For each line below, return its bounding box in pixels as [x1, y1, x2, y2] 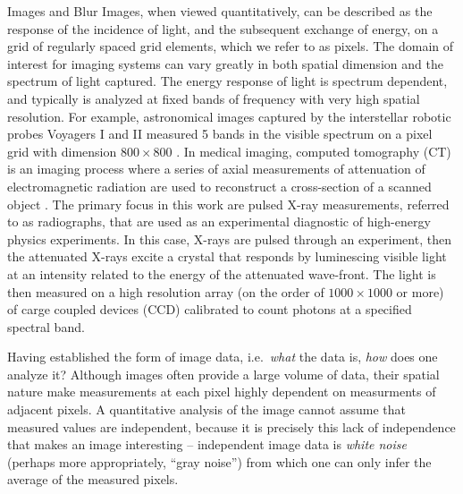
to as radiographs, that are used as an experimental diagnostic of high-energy [7, 212, 431, 231]
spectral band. [7, 317, 85, 336]
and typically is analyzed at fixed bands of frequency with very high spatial [7, 89, 420, 107]
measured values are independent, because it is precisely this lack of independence [7, 417, 456, 436]
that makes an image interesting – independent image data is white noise [7, 435, 407, 454]
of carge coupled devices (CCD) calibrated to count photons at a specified [7, 300, 412, 319]
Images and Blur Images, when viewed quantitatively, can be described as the [7, 2, 433, 20]
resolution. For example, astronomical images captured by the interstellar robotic [7, 106, 451, 125]
